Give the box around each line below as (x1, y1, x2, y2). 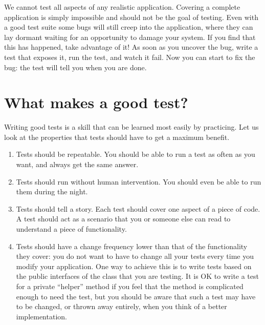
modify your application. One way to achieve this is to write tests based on (16, 260, 252, 271)
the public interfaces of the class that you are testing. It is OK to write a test (16, 271, 259, 281)
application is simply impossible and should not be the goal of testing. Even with (4, 11, 258, 22)
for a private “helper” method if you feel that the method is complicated (16, 281, 244, 291)
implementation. (16, 311, 67, 321)
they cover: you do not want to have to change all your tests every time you (16, 251, 254, 261)
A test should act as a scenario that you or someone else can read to (16, 213, 231, 224)
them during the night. (16, 186, 88, 197)
